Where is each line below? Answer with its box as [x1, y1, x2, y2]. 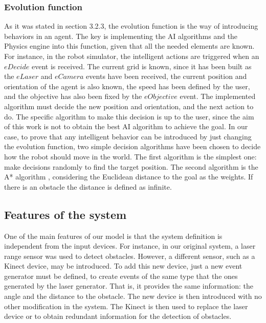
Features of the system [4, 206, 127, 222]
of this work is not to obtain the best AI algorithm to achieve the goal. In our [4, 121, 248, 132]
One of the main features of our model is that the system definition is [4, 230, 223, 241]
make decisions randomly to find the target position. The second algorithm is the [4, 161, 258, 172]
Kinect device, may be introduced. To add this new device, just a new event [4, 260, 242, 271]
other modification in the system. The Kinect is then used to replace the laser [4, 300, 248, 311]
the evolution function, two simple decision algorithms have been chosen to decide [4, 141, 261, 152]
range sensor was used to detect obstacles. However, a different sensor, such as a [4, 250, 255, 261]
